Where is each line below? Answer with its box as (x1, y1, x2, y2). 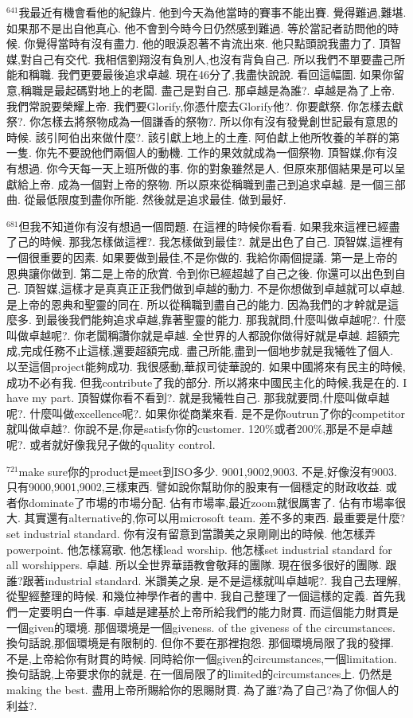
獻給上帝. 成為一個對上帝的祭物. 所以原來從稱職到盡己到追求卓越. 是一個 (6, 175, 384, 192)
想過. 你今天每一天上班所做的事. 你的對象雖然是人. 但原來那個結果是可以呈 (17, 159, 406, 176)
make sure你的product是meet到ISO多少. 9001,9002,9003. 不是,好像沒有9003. (18, 462, 397, 479)
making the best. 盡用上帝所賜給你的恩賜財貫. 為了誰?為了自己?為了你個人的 (6, 681, 399, 697)
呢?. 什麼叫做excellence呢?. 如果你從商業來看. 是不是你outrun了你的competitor (6, 404, 405, 421)
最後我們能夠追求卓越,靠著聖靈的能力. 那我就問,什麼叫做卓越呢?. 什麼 (46, 311, 407, 328)
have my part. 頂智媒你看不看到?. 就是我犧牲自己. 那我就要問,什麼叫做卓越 (6, 389, 390, 406)
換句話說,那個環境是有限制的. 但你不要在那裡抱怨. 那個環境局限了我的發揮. (6, 634, 394, 651)
